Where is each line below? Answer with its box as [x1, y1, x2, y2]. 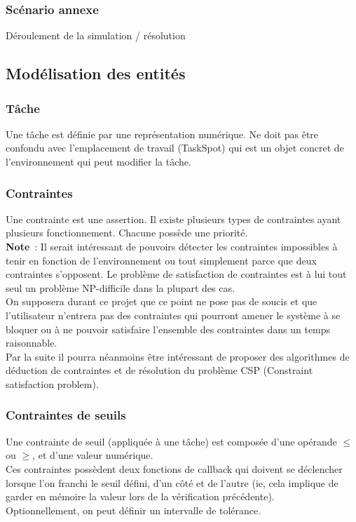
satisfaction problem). [6, 376, 99, 391]
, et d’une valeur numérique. [32, 448, 153, 462]
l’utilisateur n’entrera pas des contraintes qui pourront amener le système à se [6, 307, 341, 322]
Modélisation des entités [6, 62, 186, 84]
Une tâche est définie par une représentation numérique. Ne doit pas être [6, 126, 319, 141]
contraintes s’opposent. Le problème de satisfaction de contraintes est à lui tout [6, 267, 347, 281]
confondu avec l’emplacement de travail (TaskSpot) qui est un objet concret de [6, 140, 344, 155]
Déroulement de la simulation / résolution [6, 28, 186, 43]
